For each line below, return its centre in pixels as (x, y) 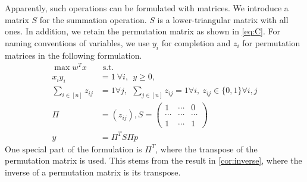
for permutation (271, 42)
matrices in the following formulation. (73, 55)
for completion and (196, 42)
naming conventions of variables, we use (77, 42)
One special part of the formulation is (73, 149)
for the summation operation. (93, 19)
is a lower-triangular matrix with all (223, 19)
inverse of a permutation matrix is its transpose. (93, 172)
